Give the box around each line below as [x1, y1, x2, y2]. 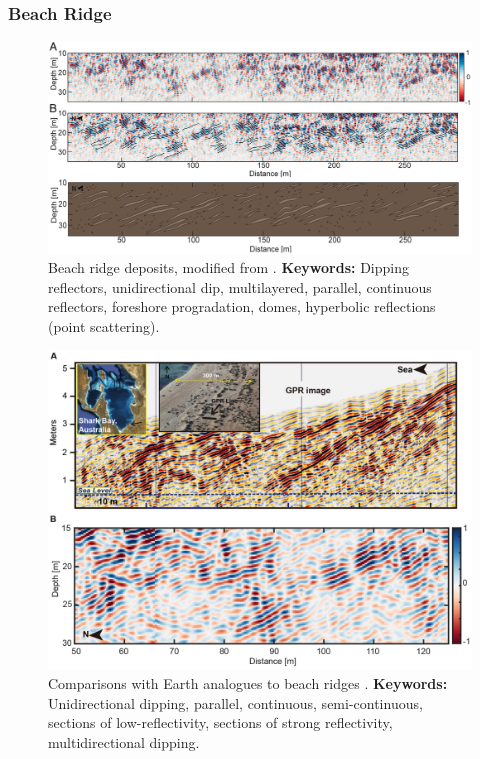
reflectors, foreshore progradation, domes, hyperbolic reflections [48, 296, 436, 317]
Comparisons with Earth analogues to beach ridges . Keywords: [48, 673, 448, 694]
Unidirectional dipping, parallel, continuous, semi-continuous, [48, 692, 423, 713]
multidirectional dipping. [48, 731, 200, 752]
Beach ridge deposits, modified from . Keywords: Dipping [48, 257, 410, 278]
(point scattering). [48, 316, 160, 336]
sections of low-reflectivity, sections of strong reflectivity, [48, 712, 393, 733]
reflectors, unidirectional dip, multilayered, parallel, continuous [48, 276, 432, 297]
